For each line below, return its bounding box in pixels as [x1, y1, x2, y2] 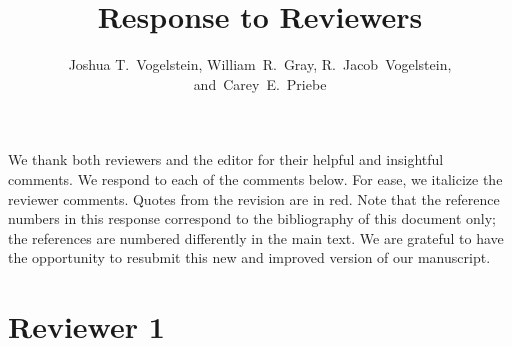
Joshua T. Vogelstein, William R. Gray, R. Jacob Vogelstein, [68, 54, 452, 75]
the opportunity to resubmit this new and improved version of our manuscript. [8, 247, 491, 268]
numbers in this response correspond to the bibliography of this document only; [8, 208, 496, 229]
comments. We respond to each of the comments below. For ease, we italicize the [8, 168, 503, 189]
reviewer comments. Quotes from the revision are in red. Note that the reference [8, 188, 500, 209]
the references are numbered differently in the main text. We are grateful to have [8, 227, 504, 248]
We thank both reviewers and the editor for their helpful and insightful [8, 149, 444, 170]
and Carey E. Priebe [193, 73, 327, 94]
